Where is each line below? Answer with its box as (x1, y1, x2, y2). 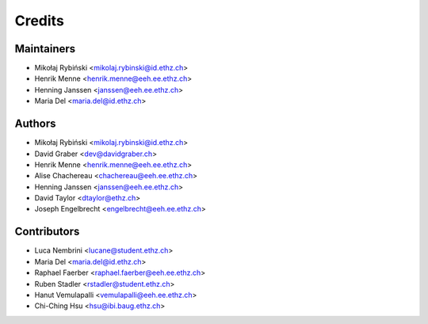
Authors (14, 117, 56, 131)
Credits (14, 12, 65, 29)
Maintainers (14, 42, 76, 55)
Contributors (14, 225, 80, 238)
